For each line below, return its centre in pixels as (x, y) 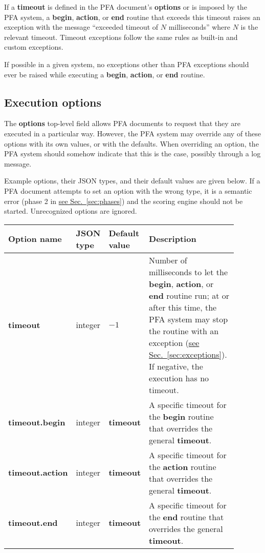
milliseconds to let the (188, 272)
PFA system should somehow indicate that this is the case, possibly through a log (132, 153)
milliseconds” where (200, 27)
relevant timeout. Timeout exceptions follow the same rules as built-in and (121, 37)
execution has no (179, 378)
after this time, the (183, 307)
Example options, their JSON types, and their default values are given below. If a (132, 181)
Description (173, 239)
